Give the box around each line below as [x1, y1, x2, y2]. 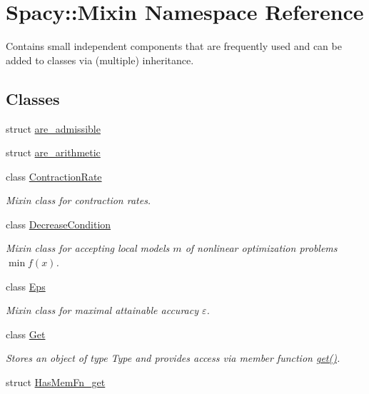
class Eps [6, 278, 46, 293]
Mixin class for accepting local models [6, 241, 170, 256]
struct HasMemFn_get [6, 375, 106, 390]
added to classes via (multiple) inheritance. [6, 52, 194, 67]
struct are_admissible [6, 121, 101, 136]
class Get [6, 326, 46, 341]
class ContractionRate [6, 168, 102, 183]
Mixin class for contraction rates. [6, 193, 151, 208]
